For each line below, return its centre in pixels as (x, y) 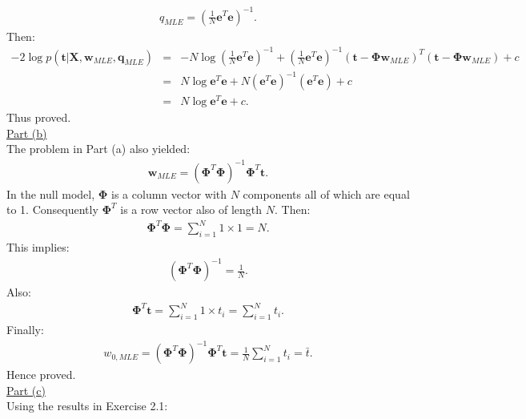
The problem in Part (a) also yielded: (98, 149)
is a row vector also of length (191, 209)
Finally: (25, 330)
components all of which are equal (326, 193)
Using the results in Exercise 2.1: (87, 406)
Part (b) (27, 133)
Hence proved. (41, 375)
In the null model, (51, 193)
